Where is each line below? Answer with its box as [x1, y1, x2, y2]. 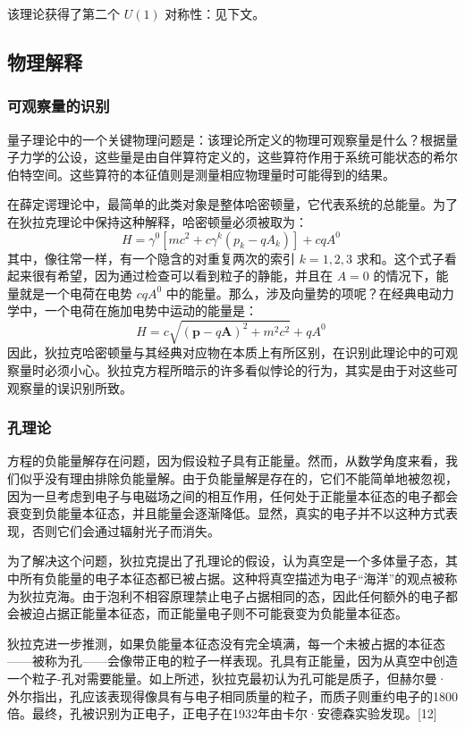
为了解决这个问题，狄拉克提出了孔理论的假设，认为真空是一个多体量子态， [7, 551, 445, 570]
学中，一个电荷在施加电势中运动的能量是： [7, 301, 258, 320]
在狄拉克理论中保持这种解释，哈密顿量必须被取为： [7, 212, 308, 230]
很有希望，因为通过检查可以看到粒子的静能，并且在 [31, 266, 333, 285]
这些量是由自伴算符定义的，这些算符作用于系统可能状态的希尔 [94, 147, 458, 166]
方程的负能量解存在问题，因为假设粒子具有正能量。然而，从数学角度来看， [7, 451, 445, 470]
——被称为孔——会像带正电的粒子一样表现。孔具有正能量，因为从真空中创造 [7, 651, 458, 670]
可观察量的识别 [7, 95, 110, 117]
